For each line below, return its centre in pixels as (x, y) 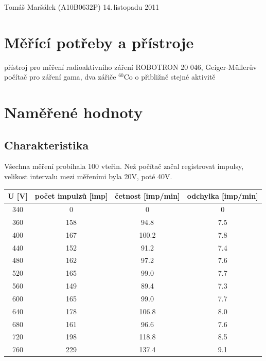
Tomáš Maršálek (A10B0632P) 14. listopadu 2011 (82, 7)
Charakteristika (47, 145)
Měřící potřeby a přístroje (99, 42)
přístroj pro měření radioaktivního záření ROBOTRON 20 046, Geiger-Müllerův (131, 66)
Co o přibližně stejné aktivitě (170, 77)
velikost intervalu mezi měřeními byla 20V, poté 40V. (88, 176)
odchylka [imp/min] (223, 196)
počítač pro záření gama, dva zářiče (60, 77)
